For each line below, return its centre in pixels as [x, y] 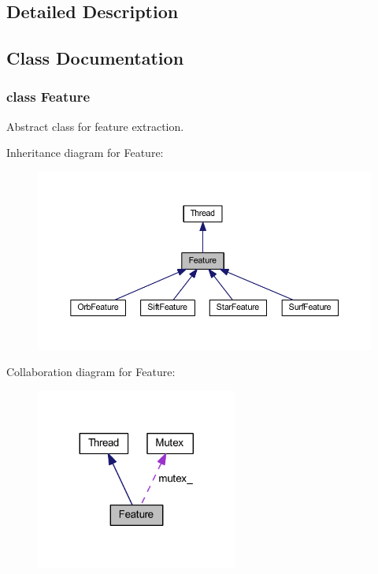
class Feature [48, 97]
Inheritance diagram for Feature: [85, 153]
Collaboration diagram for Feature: [91, 372]
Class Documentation [95, 58]
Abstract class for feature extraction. [95, 126]
